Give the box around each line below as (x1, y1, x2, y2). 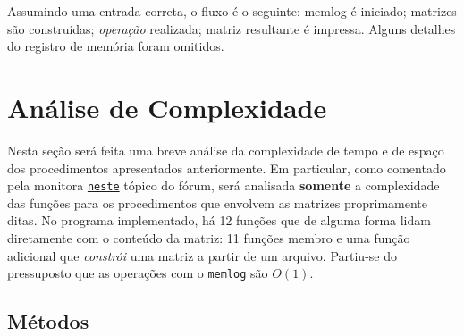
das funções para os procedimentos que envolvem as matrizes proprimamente (7, 193, 427, 212)
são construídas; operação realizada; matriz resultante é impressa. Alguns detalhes (7, 19, 456, 38)
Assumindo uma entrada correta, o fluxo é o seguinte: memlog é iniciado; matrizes (7, 2, 457, 20)
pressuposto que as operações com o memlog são (7, 264, 268, 282)
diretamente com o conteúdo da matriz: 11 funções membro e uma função (7, 228, 410, 247)
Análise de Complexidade (7, 88, 327, 125)
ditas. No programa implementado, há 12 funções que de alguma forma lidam (7, 211, 431, 230)
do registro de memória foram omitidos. (7, 37, 224, 55)
